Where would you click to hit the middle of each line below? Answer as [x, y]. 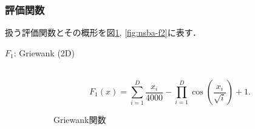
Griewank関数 [80, 119]
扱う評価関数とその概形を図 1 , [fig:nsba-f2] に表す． [103, 32]
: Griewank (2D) [44, 52]
